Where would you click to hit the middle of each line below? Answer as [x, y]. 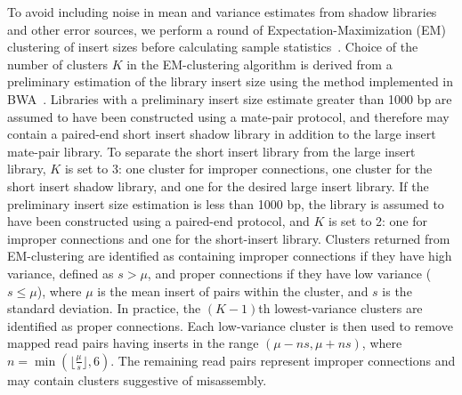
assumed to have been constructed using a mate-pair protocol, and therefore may [228, 116]
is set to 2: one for [378, 221]
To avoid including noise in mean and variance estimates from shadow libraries [222, 12]
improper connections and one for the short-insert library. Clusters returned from [229, 238]
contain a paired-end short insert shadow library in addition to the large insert [222, 134]
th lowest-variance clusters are [340, 308]
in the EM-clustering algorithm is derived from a [259, 64]
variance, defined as [61, 273]
